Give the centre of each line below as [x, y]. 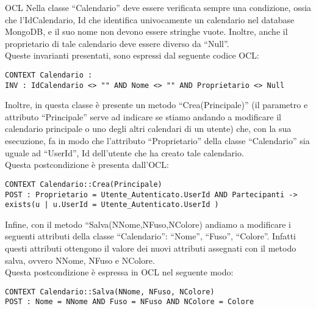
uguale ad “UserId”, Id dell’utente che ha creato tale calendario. [124, 152]
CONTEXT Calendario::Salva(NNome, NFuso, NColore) [110, 292]
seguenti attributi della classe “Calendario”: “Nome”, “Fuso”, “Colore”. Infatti [150, 236]
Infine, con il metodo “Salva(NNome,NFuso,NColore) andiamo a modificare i [148, 224]
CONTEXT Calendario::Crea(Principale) [84, 184]
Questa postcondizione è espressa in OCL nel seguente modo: [119, 272]
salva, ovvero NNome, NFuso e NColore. [80, 260]
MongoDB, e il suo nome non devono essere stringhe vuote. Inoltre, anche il [146, 31]
